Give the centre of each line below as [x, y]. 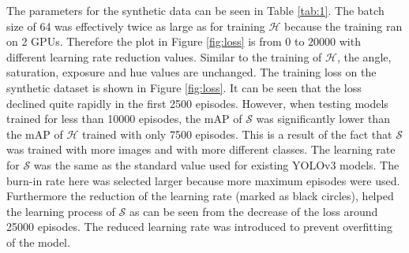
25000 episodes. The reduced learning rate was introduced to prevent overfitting [199, 227]
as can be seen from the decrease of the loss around [253, 211]
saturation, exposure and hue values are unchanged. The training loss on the [191, 72]
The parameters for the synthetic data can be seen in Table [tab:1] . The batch [195, 10]
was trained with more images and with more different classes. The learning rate [201, 149]
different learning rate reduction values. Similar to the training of [164, 56]
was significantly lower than [323, 119]
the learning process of [61, 211]
